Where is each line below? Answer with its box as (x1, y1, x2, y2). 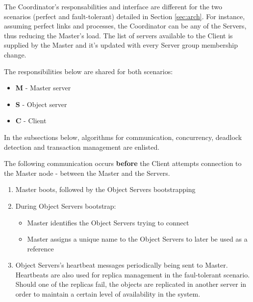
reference (27, 243, 54, 253)
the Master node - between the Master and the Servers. (4, 167, 170, 178)
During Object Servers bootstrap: (15, 200, 116, 211)
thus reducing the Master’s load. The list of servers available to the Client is (4, 30, 233, 40)
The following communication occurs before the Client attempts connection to (4, 158, 242, 168)
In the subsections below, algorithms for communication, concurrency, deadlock (4, 132, 242, 142)
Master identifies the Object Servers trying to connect (27, 217, 189, 227)
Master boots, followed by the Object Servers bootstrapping (15, 184, 196, 194)
